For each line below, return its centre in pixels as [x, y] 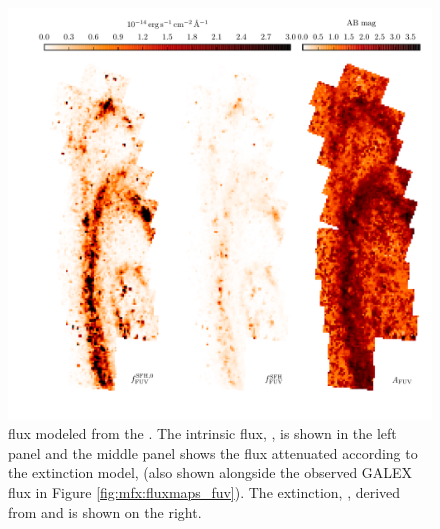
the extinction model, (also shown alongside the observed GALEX [210, 472]
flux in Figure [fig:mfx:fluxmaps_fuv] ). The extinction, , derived [204, 491]
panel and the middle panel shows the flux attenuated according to [213, 452]
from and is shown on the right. [105, 511]
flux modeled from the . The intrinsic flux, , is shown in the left [202, 433]
